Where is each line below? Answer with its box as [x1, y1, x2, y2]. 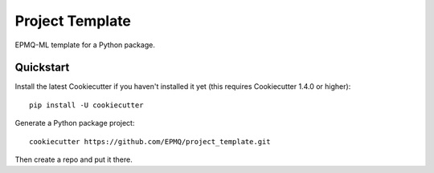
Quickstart [14, 61, 70, 74]
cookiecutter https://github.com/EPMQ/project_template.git [29, 137, 271, 146]
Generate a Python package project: [14, 119, 135, 128]
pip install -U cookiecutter [29, 100, 144, 110]
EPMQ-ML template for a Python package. [14, 40, 156, 50]
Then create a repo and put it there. [14, 155, 133, 164]
